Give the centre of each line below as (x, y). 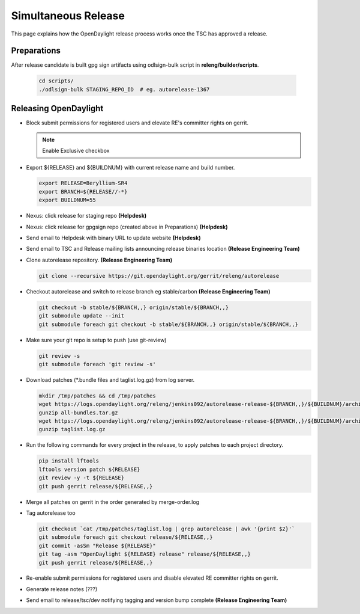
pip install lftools (69, 461)
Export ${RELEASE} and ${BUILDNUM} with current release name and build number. (130, 167)
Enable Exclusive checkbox (76, 151)
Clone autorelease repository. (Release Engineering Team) (99, 260)
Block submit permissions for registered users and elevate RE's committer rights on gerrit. (137, 123)
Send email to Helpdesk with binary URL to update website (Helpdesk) (113, 238)
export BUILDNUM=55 (67, 200)
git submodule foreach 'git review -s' (97, 364)
